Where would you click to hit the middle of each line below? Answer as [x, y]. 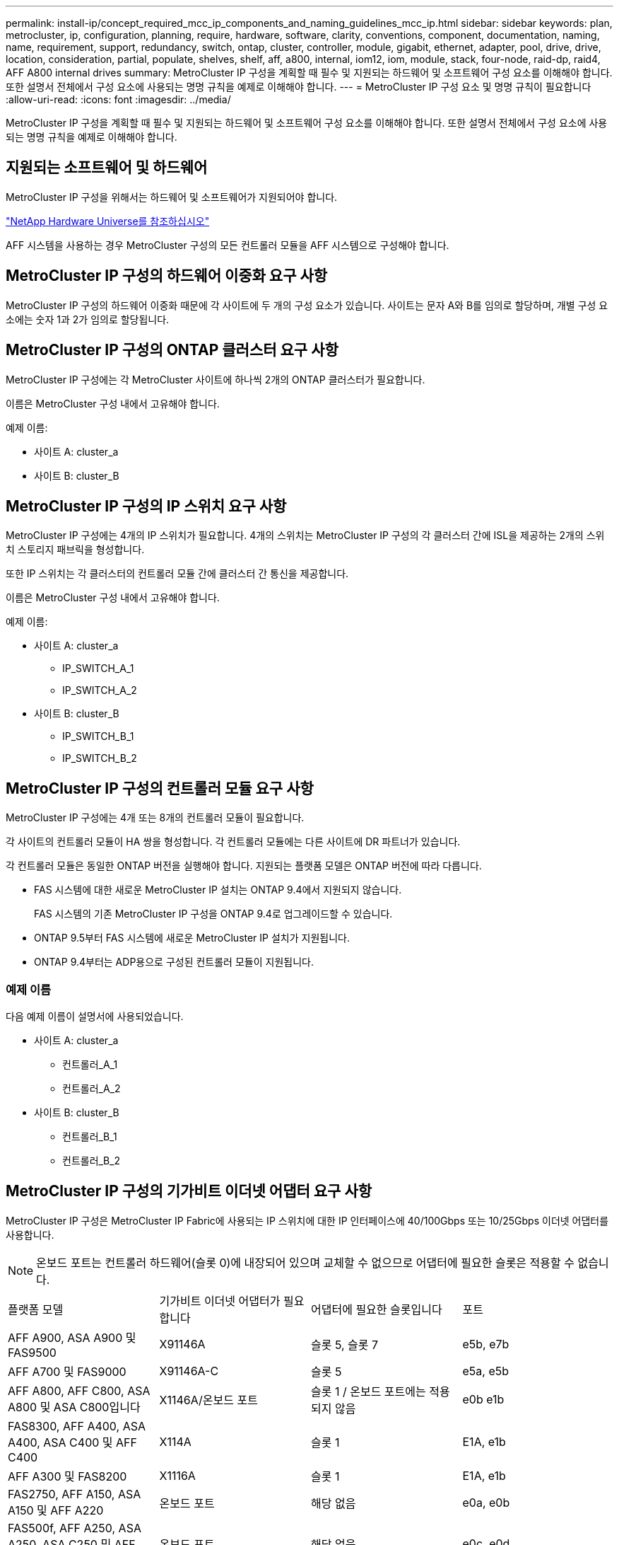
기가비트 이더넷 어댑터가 [220, 1301]
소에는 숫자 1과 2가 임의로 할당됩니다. [88, 319]
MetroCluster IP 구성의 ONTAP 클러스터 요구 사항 [172, 350]
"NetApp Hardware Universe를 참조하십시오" [108, 221]
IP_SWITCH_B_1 [98, 736]
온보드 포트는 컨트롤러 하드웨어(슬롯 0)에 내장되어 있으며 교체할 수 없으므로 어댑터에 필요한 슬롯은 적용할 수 [305, 1262]
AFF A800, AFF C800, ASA [79, 1390]
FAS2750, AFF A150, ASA [75, 1494]
